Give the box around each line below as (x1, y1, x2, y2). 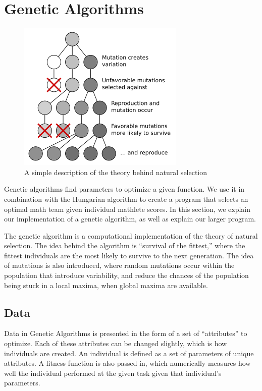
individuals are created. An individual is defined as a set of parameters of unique (4, 348, 254, 358)
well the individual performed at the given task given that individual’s (4, 367, 222, 378)
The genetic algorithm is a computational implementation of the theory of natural (4, 230, 258, 241)
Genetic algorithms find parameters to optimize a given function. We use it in (4, 184, 245, 194)
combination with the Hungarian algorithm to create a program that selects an (4, 193, 248, 204)
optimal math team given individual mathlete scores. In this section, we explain (4, 203, 250, 214)
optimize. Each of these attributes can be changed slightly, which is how (4, 338, 227, 349)
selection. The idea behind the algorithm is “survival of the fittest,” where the (4, 240, 245, 251)
